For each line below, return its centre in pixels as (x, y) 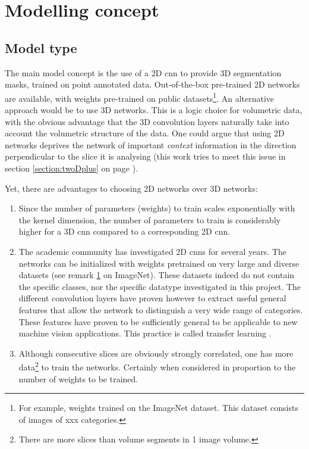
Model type (41, 47)
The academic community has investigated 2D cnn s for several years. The (152, 251)
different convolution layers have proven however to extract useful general (152, 298)
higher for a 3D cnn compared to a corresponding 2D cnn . (124, 231)
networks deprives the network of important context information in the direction (151, 144)
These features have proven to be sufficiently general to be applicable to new (158, 321)
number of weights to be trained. (78, 378)
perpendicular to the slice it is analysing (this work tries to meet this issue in (145, 156)
